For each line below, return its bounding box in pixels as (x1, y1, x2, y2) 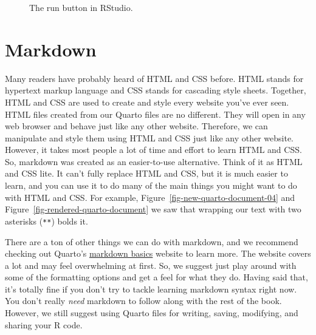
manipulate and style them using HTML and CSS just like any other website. (5, 131, 294, 144)
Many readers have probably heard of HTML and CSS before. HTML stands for (5, 72, 304, 84)
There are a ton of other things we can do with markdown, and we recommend (5, 235, 298, 248)
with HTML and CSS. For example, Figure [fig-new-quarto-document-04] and (5, 191, 295, 203)
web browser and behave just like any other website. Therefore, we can (5, 120, 268, 132)
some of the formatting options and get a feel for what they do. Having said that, (5, 271, 308, 283)
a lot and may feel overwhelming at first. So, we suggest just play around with (5, 259, 297, 271)
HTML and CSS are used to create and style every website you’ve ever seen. (5, 95, 289, 108)
